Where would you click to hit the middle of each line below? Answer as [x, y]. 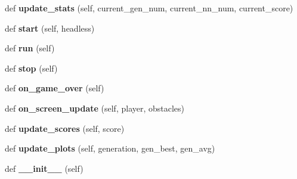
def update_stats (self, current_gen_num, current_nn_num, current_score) [149, 8]
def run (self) [30, 48]
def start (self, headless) [50, 28]
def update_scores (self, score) [65, 128]
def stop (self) [31, 68]
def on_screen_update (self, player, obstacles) [95, 108]
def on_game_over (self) [55, 88]
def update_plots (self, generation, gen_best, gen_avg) [110, 148]
